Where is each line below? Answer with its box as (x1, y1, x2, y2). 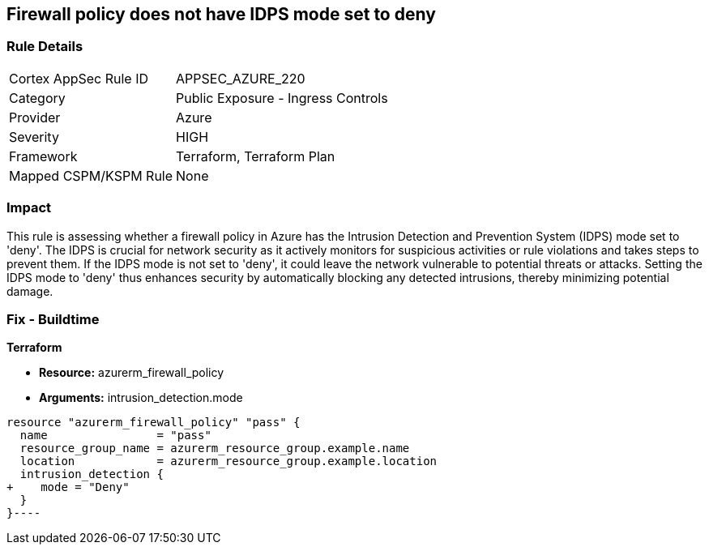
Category (9, 89, 66, 106)
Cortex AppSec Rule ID (9, 70, 149, 87)
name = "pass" (19, 429, 211, 442)
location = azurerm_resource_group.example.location (19, 455, 438, 468)
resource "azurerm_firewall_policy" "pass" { (6, 416, 301, 429)
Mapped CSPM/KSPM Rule (9, 167, 173, 184)
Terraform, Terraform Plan (176, 147, 335, 164)
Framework (9, 147, 78, 164)
